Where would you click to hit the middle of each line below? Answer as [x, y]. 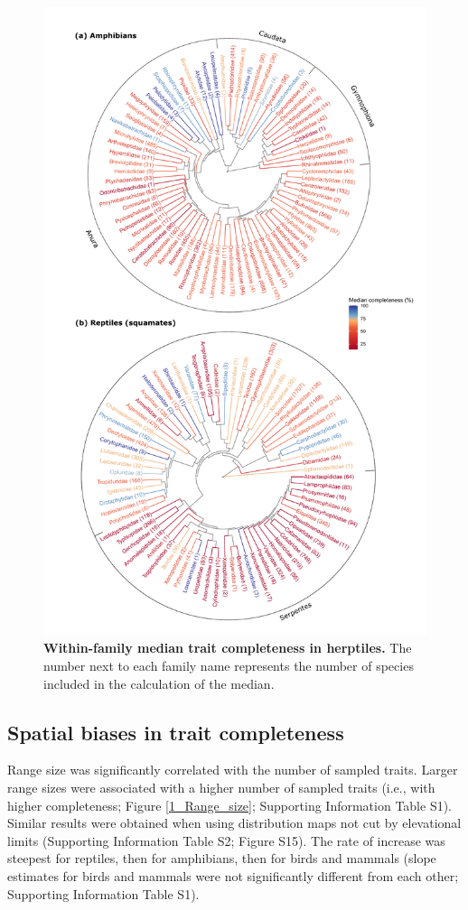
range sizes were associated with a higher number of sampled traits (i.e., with [221, 787]
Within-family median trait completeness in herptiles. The [228, 648]
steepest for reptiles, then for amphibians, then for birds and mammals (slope [222, 858]
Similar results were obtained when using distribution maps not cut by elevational [234, 823]
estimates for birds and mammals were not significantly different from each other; [233, 875]
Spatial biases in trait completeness [176, 732]
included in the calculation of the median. [159, 683]
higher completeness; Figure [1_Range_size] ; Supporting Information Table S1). [229, 805]
